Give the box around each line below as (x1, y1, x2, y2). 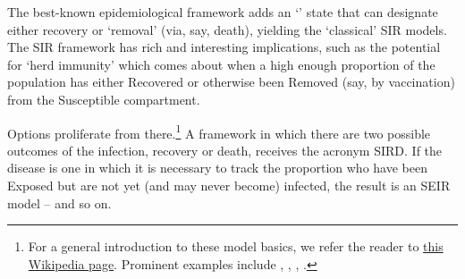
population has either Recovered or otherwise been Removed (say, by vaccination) (7, 72, 455, 91)
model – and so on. (7, 193, 112, 212)
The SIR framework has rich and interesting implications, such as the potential (7, 38, 441, 56)
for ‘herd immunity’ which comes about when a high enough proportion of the (7, 55, 435, 73)
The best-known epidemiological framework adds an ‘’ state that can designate (7, 3, 438, 21)
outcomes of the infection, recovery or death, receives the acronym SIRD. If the (7, 140, 443, 159)
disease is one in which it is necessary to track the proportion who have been (7, 158, 427, 177)
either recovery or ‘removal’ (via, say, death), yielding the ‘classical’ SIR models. (7, 20, 447, 38)
